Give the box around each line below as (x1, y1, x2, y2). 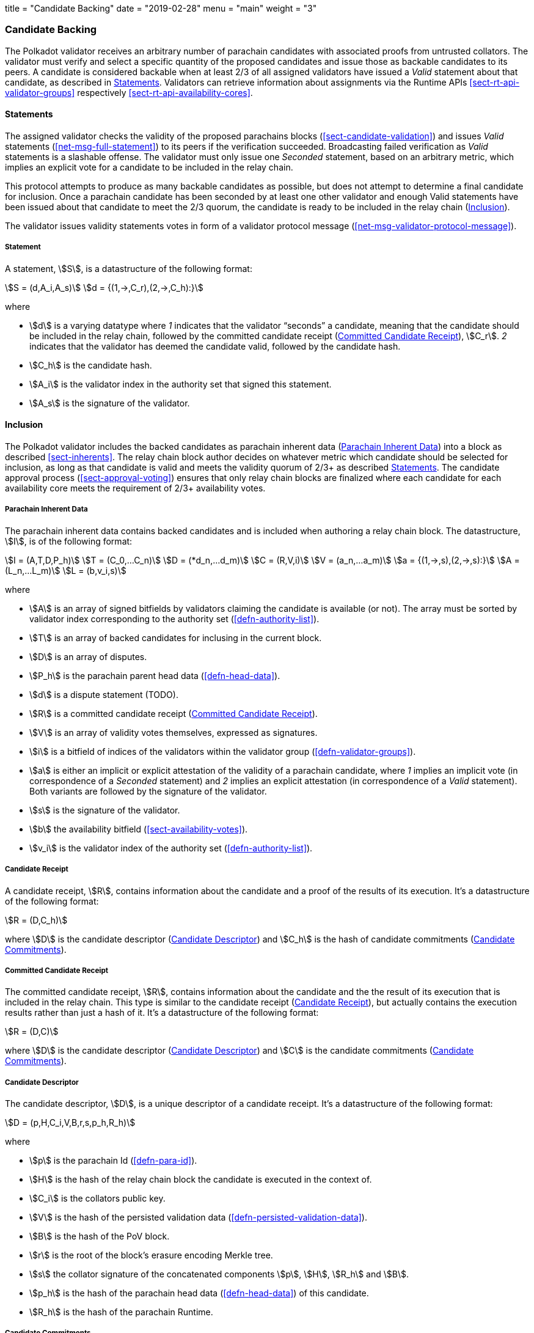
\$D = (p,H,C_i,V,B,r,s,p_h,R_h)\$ (5, 1117, 136, 1128)
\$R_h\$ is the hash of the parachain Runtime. (29, 1307, 213, 1318)
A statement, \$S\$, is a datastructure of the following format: (5, 263, 252, 274)
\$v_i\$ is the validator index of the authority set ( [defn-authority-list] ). (29, 842, 313, 853)
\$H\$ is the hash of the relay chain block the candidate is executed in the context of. (29, 1174, 372, 1185)
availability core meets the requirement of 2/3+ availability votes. (5, 482, 266, 493)
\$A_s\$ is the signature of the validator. (29, 397, 190, 408)
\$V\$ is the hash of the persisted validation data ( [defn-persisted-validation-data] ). (29, 1212, 367, 1223)
